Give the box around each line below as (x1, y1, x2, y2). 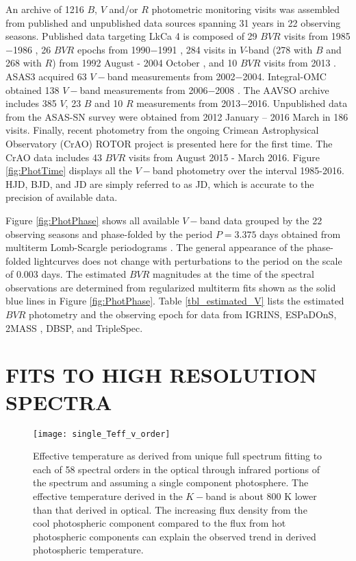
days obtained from (259, 226, 341, 241)
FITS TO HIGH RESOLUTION (5, 361, 318, 389)
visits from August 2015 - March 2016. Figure (128, 150, 320, 164)
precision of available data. (5, 190, 118, 204)
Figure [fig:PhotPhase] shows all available (5, 213, 179, 227)
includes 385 (5, 96, 57, 110)
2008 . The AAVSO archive (215, 82, 329, 97)
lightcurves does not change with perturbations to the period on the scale (34, 253, 342, 267)
